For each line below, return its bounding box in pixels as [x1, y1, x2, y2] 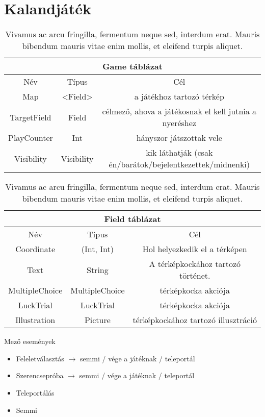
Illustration [15, 314, 56, 326]
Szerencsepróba [16, 370, 64, 381]
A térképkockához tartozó [149, 258, 241, 270]
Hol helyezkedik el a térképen [142, 243, 247, 255]
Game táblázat [102, 60, 163, 72]
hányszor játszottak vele [136, 132, 222, 144]
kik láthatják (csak [146, 146, 213, 159]
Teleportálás [16, 387, 55, 398]
